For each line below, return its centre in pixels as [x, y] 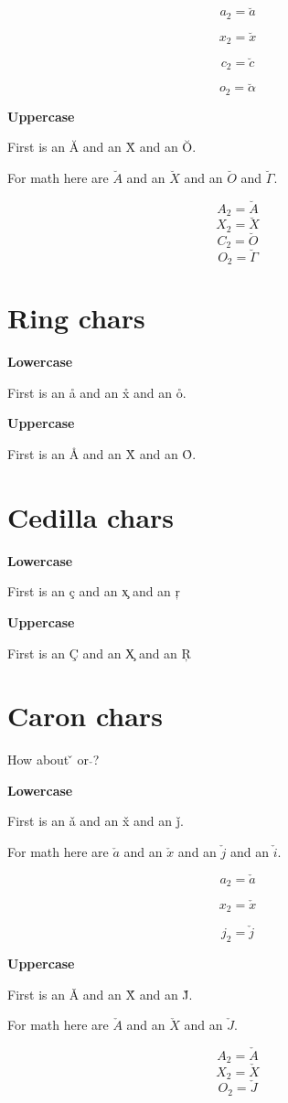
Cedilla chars [91, 516]
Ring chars [76, 318]
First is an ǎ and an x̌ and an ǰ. [96, 821]
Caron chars [85, 716]
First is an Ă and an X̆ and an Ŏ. [102, 147]
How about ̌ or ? [53, 760]
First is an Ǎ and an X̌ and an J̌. [100, 994]
